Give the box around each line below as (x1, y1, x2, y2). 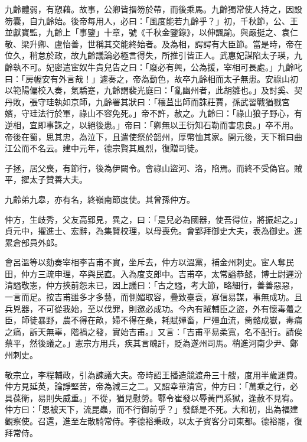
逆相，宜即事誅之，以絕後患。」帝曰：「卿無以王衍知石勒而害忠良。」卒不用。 (5, 118, 298, 131)
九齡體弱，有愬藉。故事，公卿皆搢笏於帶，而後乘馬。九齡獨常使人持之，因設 (5, 3, 302, 15)
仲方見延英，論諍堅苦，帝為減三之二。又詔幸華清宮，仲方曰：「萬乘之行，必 (5, 380, 298, 392)
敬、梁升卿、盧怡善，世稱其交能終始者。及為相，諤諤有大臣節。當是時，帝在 (5, 37, 302, 50)
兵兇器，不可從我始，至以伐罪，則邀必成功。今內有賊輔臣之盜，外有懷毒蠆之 (5, 302, 302, 314)
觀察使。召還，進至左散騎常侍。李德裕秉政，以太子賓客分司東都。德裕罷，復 (5, 415, 302, 427)
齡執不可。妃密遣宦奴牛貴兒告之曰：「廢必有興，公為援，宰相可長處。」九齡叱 (5, 60, 302, 73)
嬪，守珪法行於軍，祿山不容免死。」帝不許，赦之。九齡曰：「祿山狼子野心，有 (5, 107, 302, 119)
